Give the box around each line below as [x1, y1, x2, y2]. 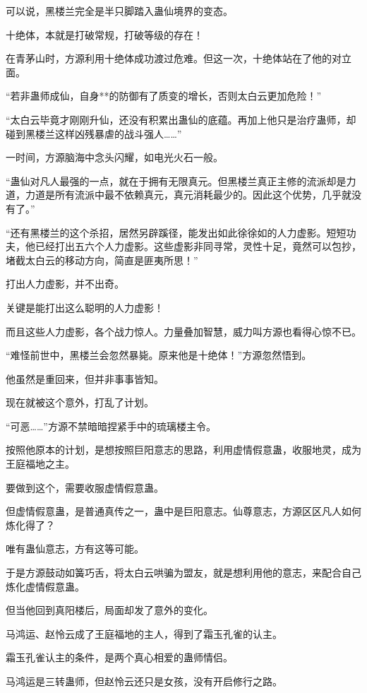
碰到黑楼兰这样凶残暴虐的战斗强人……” [6, 126, 182, 141]
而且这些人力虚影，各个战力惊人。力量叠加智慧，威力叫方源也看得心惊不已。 [6, 324, 361, 338]
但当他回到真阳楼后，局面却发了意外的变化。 [6, 603, 213, 617]
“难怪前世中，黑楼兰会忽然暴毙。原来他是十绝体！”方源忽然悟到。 [6, 348, 312, 362]
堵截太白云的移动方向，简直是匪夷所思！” [6, 252, 198, 267]
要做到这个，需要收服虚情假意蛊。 [6, 480, 164, 494]
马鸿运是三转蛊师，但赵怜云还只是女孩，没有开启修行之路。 [6, 674, 282, 688]
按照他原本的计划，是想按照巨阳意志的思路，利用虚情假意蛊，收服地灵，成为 [6, 442, 361, 457]
